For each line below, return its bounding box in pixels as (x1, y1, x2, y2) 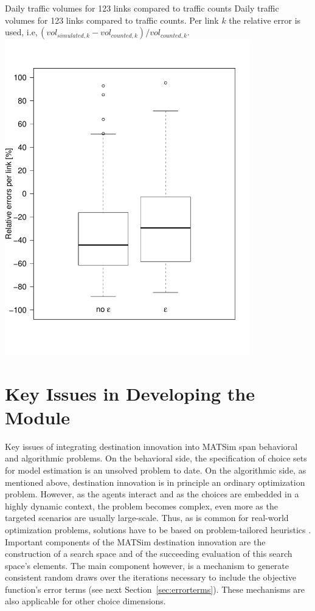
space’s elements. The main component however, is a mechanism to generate (5, 559, 289, 571)
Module (5, 404, 71, 429)
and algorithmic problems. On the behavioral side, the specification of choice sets (5, 452, 307, 464)
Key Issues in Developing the (5, 381, 255, 406)
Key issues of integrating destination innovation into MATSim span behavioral (5, 440, 298, 452)
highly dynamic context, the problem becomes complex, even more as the (5, 499, 278, 512)
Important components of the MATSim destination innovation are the (5, 535, 266, 548)
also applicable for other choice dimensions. (5, 595, 166, 607)
